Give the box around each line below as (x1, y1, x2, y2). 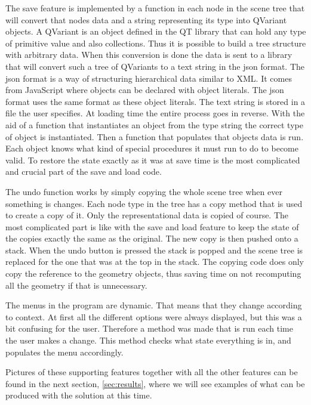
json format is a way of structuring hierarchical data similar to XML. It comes (5, 72, 292, 84)
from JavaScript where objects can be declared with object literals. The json (5, 84, 284, 96)
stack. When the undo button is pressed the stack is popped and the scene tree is (5, 243, 303, 256)
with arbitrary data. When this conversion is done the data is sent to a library (5, 48, 292, 61)
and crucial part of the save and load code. (5, 165, 162, 178)
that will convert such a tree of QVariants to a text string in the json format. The (5, 60, 304, 72)
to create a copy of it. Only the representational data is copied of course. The (5, 209, 289, 221)
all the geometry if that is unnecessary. (5, 279, 147, 291)
